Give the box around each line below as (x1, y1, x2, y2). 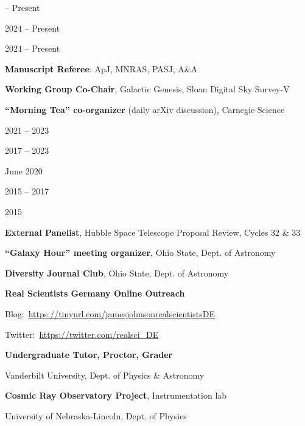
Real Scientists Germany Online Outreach (5, 287, 185, 300)
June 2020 (5, 164, 43, 177)
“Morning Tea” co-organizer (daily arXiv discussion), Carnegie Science (5, 103, 285, 115)
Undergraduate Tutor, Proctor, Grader (5, 348, 173, 361)
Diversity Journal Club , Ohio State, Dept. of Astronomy (5, 266, 229, 279)
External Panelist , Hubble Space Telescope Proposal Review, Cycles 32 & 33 (5, 225, 301, 238)
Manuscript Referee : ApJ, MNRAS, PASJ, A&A (5, 62, 198, 75)
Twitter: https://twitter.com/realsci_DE (5, 328, 159, 340)
